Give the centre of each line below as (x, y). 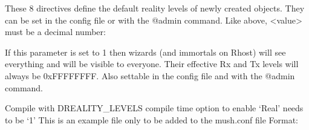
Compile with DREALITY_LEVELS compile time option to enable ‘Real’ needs (154, 108)
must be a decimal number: (55, 32)
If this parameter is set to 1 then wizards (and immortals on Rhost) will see (145, 52)
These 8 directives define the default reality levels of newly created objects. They (155, 8)
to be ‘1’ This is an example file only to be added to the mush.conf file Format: (152, 119)
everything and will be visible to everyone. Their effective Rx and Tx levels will (152, 64)
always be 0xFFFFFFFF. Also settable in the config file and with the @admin (150, 75)
